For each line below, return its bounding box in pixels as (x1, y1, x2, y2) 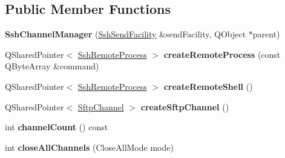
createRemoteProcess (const (163, 48, 281, 60)
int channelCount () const (5, 121, 108, 133)
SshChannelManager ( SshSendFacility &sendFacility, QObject (5, 28, 246, 40)
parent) (252, 28, 280, 40)
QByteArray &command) (5, 60, 99, 72)
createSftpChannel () (140, 100, 229, 113)
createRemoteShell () (163, 80, 253, 92)
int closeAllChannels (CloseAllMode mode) (5, 141, 174, 153)
